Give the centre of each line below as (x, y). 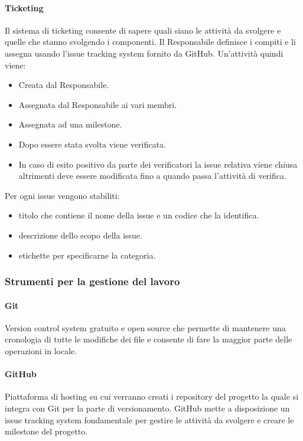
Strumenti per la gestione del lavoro (92, 281)
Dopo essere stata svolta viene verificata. (92, 144)
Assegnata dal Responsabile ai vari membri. (98, 104)
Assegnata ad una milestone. (70, 124)
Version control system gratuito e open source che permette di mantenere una (145, 327)
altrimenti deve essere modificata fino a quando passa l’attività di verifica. (152, 176)
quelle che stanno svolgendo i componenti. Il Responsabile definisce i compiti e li (150, 42)
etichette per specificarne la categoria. (87, 255)
